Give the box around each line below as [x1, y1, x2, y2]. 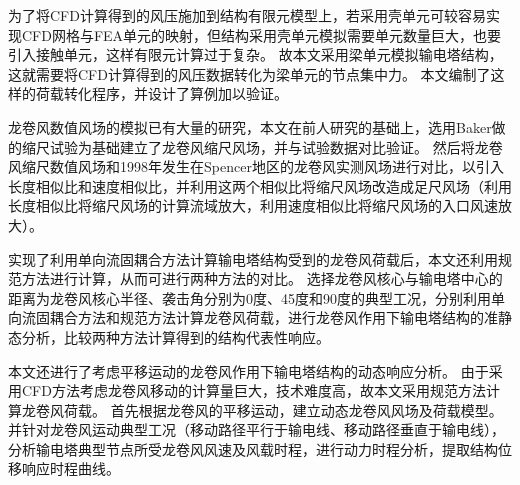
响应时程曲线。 [21, 458, 120, 479]
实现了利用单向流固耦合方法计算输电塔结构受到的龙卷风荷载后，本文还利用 [8, 248, 498, 269]
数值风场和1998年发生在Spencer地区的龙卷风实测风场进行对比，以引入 [49, 156, 504, 177]
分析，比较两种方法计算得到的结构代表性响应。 [21, 326, 330, 347]
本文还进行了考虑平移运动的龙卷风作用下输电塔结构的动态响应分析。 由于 [8, 360, 489, 381]
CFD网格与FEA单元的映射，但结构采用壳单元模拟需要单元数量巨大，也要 [21, 24, 502, 45]
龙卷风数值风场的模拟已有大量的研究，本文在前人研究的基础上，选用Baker [8, 116, 492, 137]
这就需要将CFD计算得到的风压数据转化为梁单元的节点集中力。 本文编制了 [8, 63, 491, 84]
